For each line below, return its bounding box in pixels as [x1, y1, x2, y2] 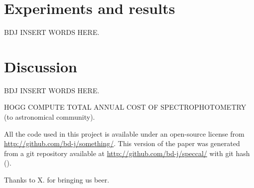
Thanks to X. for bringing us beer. [4, 175, 110, 185]
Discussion [4, 56, 77, 76]
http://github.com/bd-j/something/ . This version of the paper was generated [4, 138, 240, 149]
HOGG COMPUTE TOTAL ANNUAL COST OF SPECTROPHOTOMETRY [4, 102, 247, 112]
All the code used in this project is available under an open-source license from [4, 128, 245, 139]
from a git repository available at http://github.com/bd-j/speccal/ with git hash [4, 148, 250, 158]
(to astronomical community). [4, 112, 95, 122]
